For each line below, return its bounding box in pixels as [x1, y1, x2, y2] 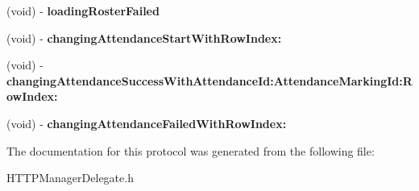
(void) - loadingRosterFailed [6, 2, 160, 19]
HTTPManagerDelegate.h [6, 169, 134, 186]
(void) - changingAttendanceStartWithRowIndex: [6, 29, 282, 46]
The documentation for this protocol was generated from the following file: [6, 142, 375, 159]
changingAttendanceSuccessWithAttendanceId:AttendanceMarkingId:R [6, 72, 413, 89]
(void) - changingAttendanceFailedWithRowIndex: [6, 114, 287, 131]
